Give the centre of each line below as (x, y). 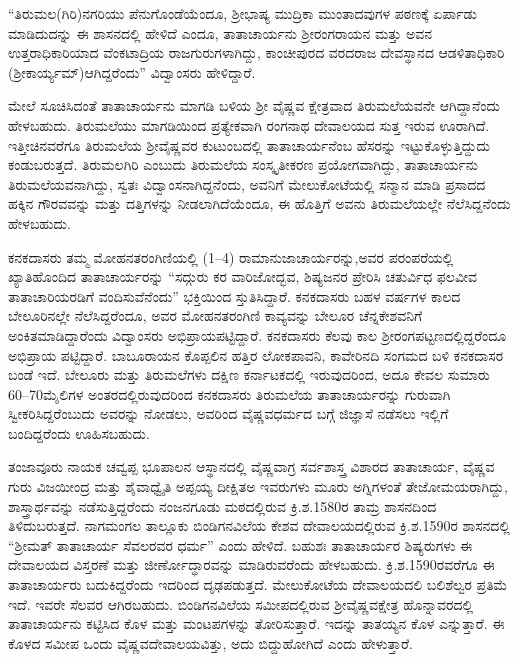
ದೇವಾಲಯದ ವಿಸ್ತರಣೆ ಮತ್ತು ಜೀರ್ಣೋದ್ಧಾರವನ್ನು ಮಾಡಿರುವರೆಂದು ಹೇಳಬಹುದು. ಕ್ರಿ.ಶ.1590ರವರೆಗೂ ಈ (251, 564)
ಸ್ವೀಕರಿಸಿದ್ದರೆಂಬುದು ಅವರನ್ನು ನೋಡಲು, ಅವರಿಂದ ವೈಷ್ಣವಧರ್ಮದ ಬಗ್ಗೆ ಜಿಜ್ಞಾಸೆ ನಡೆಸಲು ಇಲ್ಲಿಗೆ (228, 413)
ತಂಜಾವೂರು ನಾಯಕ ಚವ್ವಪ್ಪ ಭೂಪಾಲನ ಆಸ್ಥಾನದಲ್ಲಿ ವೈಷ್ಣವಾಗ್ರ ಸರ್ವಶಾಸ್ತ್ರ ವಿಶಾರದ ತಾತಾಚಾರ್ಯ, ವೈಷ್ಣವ (251, 466)
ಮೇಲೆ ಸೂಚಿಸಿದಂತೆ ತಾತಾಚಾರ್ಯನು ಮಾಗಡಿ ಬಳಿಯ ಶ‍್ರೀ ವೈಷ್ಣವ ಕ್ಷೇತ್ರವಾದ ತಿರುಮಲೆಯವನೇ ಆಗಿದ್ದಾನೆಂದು (254, 105)
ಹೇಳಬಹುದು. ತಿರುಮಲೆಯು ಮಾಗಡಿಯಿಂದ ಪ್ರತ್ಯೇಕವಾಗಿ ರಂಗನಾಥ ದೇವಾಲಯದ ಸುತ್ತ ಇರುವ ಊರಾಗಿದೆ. (249, 124)
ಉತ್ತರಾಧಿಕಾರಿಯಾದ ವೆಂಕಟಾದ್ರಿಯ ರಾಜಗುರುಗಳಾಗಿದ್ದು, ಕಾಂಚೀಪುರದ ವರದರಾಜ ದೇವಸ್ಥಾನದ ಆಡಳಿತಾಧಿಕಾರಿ (256, 52)
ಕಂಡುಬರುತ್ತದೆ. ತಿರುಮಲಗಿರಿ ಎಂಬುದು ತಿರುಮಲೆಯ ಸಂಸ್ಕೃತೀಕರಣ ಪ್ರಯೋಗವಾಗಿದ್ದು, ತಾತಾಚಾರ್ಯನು (243, 164)
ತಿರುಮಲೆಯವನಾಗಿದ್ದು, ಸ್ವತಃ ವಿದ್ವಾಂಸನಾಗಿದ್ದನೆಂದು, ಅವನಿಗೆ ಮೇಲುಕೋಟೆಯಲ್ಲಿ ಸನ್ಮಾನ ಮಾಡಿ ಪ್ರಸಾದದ (247, 183)
